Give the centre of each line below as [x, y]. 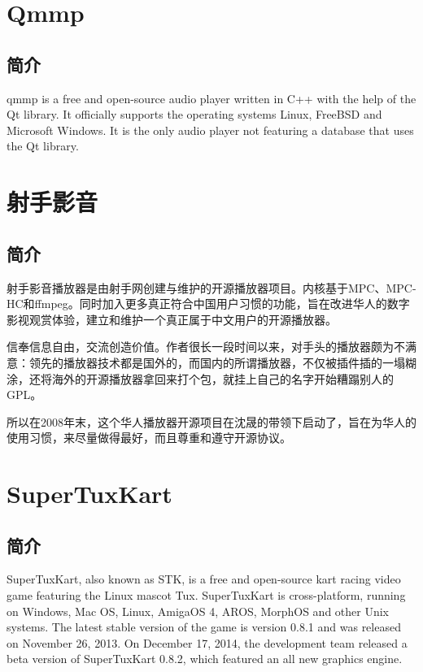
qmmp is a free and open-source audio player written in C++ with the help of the [211, 98]
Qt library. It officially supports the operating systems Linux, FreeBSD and [194, 114]
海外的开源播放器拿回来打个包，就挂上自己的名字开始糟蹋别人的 [222, 378]
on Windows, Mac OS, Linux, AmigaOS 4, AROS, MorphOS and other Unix [198, 611]
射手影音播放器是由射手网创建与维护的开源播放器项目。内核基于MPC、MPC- [211, 287]
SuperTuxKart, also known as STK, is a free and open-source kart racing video [204, 579]
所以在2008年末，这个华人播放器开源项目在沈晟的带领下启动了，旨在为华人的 [211, 421]
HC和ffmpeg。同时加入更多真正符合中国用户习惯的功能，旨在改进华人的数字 [208, 303]
